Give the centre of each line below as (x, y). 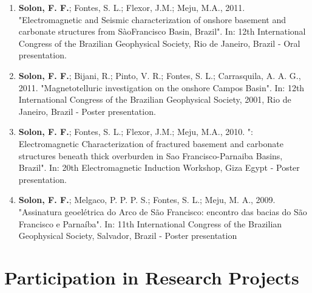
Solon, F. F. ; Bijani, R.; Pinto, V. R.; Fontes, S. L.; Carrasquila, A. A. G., (160, 75)
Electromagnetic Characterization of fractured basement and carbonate (151, 143)
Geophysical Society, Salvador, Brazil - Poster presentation (128, 236)
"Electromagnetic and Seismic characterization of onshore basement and (152, 19)
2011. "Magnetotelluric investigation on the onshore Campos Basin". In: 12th (161, 87)
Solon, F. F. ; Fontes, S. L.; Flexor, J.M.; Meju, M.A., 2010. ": (136, 132)
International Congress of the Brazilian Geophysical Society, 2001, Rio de (155, 99)
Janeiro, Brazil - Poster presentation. (87, 111)
